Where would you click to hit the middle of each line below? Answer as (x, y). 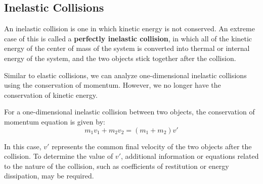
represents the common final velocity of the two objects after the (152, 146)
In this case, (23, 146)
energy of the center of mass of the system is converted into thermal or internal (127, 48)
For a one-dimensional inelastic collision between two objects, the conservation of (129, 112)
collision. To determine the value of (59, 156)
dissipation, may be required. (49, 176)
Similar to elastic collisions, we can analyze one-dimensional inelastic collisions (125, 75)
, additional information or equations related (190, 156)
